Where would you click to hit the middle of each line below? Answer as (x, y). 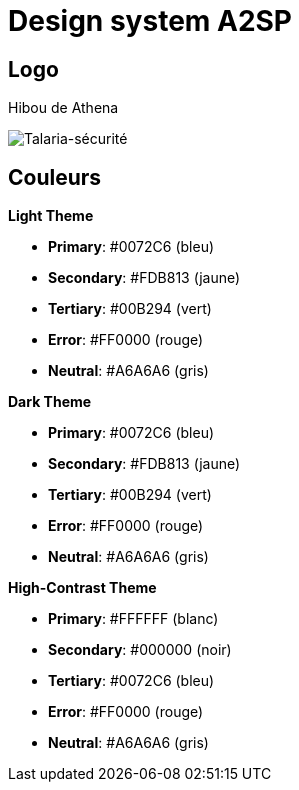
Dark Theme (50, 402)
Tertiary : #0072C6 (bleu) (131, 681)
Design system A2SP (150, 21)
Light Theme (51, 216)
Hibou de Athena (63, 108)
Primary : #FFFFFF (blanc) (133, 619)
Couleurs (55, 177)
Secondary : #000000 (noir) (140, 650)
